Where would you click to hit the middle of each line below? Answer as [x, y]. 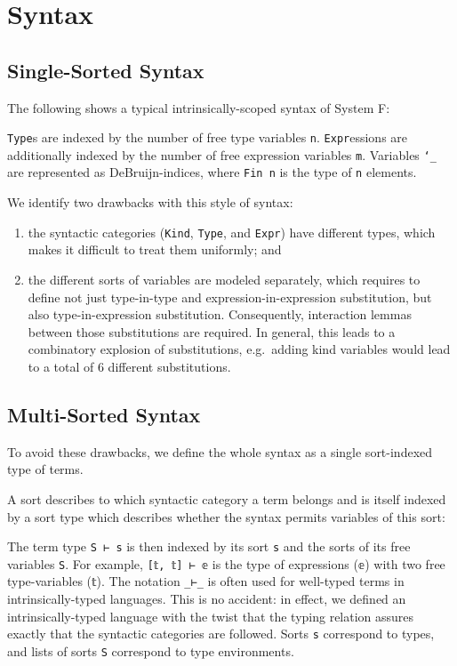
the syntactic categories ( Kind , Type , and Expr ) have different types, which [232, 232]
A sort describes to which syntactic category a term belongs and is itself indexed [227, 498]
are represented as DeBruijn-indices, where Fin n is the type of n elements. [212, 172]
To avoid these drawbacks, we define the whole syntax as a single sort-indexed [220, 451]
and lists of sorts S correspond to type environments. [151, 650]
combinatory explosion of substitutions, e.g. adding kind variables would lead [239, 349]
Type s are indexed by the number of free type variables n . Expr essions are [208, 137]
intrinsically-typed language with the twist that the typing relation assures [211, 616]
